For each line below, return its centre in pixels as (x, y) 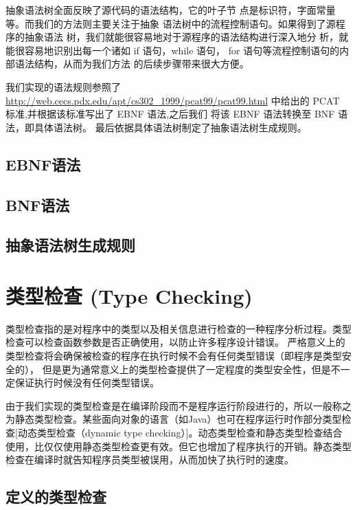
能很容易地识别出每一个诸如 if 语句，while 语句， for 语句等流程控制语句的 (173, 50)
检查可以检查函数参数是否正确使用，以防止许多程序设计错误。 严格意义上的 (175, 342)
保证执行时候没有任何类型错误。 (87, 382)
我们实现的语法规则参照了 (63, 86)
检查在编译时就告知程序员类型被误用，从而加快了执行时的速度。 (150, 459)
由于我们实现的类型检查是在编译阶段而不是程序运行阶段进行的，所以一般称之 (178, 405)
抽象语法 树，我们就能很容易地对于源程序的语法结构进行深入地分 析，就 (186, 37)
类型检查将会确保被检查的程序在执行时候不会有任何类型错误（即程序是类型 (174, 355)
